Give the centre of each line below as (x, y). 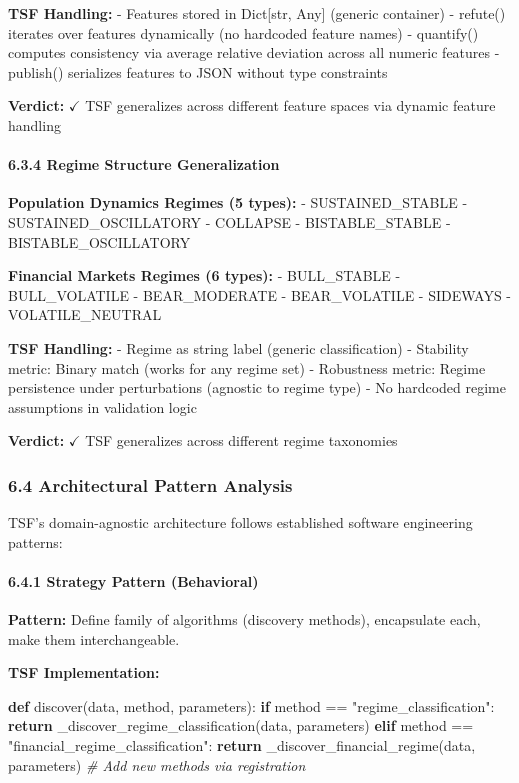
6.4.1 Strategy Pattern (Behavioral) (133, 580)
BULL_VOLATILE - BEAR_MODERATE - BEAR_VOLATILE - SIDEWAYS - (260, 294)
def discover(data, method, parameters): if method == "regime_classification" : (251, 705)
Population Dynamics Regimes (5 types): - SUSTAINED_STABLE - (238, 202)
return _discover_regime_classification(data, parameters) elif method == (241, 725)
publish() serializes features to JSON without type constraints (198, 71)
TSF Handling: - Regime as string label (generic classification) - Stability (238, 347)
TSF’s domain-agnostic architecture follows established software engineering (240, 522)
